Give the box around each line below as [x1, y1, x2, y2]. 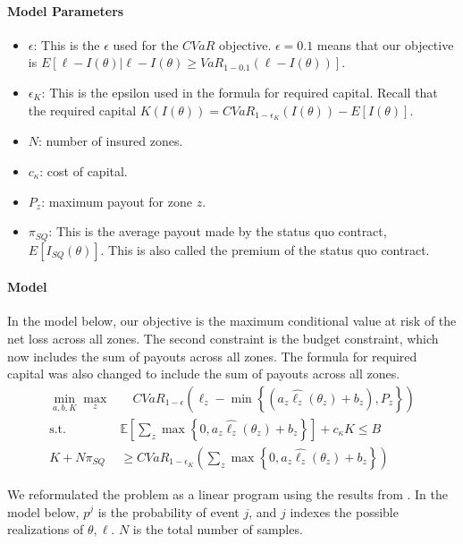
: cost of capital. [39, 162, 128, 181]
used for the [113, 35, 179, 54]
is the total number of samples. [132, 520, 303, 539]
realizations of [7, 520, 84, 539]
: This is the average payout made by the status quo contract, [48, 222, 387, 241]
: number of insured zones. [38, 132, 183, 150]
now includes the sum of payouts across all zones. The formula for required [7, 346, 417, 365]
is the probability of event [97, 502, 240, 521]
